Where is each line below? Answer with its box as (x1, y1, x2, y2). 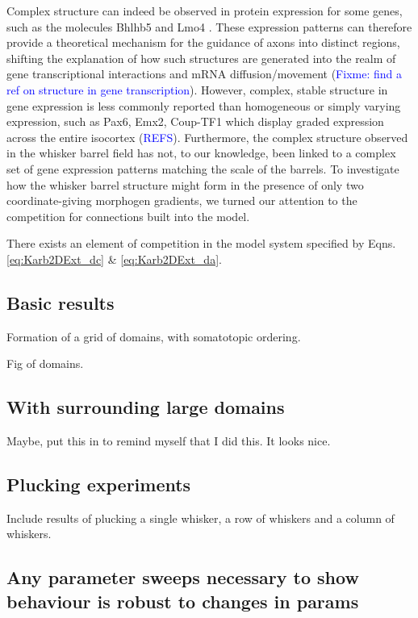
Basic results (6, 290, 115, 315)
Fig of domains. (6, 355, 84, 372)
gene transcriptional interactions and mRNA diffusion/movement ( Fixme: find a (6, 65, 402, 82)
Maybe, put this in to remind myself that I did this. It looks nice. (6, 432, 331, 449)
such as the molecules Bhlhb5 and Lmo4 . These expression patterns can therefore (6, 18, 412, 35)
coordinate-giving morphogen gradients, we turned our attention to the (6, 192, 357, 209)
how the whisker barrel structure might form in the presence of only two (6, 176, 364, 193)
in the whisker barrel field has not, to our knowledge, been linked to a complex (6, 144, 396, 161)
